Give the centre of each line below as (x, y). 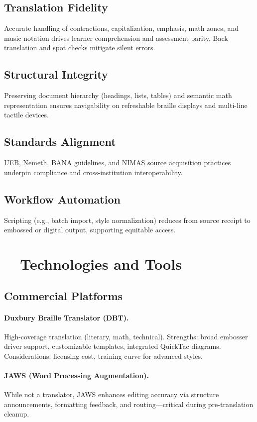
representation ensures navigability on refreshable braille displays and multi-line (126, 105)
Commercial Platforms (64, 295)
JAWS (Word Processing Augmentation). (76, 375)
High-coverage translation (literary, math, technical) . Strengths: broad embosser (126, 336)
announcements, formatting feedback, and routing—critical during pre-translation (129, 404)
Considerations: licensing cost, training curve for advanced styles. (103, 356)
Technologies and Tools (101, 264)
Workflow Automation (62, 199)
